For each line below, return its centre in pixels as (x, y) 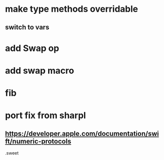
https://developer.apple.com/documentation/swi (82, 133)
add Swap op (32, 48)
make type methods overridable (72, 9)
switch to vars (27, 27)
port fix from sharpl (45, 116)
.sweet (12, 153)
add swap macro (40, 70)
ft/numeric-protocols (38, 141)
